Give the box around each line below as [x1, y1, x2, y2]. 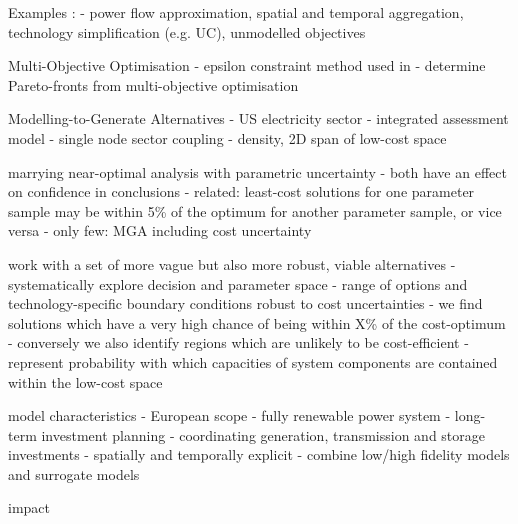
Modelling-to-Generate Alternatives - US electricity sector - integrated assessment [8, 108, 509, 129]
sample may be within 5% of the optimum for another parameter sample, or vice [8, 200, 502, 221]
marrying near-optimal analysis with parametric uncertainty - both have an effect [8, 161, 507, 182]
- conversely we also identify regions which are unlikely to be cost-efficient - [8, 332, 469, 353]
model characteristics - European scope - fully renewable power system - [8, 405, 451, 426]
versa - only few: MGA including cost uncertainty [8, 220, 312, 241]
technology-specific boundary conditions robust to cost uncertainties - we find [8, 293, 483, 314]
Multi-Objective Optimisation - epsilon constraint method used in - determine [8, 55, 486, 76]
